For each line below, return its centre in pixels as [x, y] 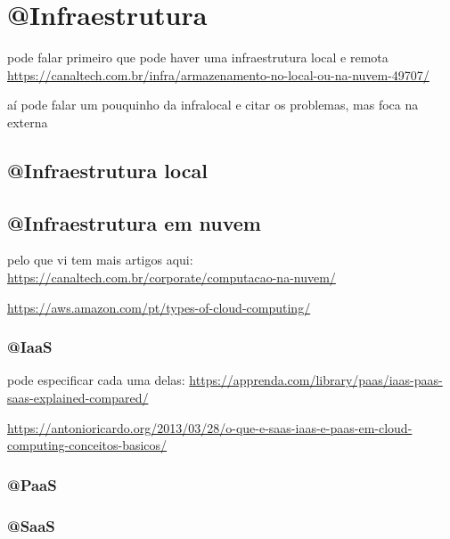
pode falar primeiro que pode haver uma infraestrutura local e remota [198, 57]
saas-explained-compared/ [78, 398]
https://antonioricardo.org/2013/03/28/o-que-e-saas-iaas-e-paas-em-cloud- [210, 427]
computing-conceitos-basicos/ [87, 445]
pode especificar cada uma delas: [96, 380]
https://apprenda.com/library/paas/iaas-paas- [316, 380]
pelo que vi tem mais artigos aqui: [100, 260]
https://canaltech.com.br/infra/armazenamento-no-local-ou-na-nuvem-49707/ [218, 74]
